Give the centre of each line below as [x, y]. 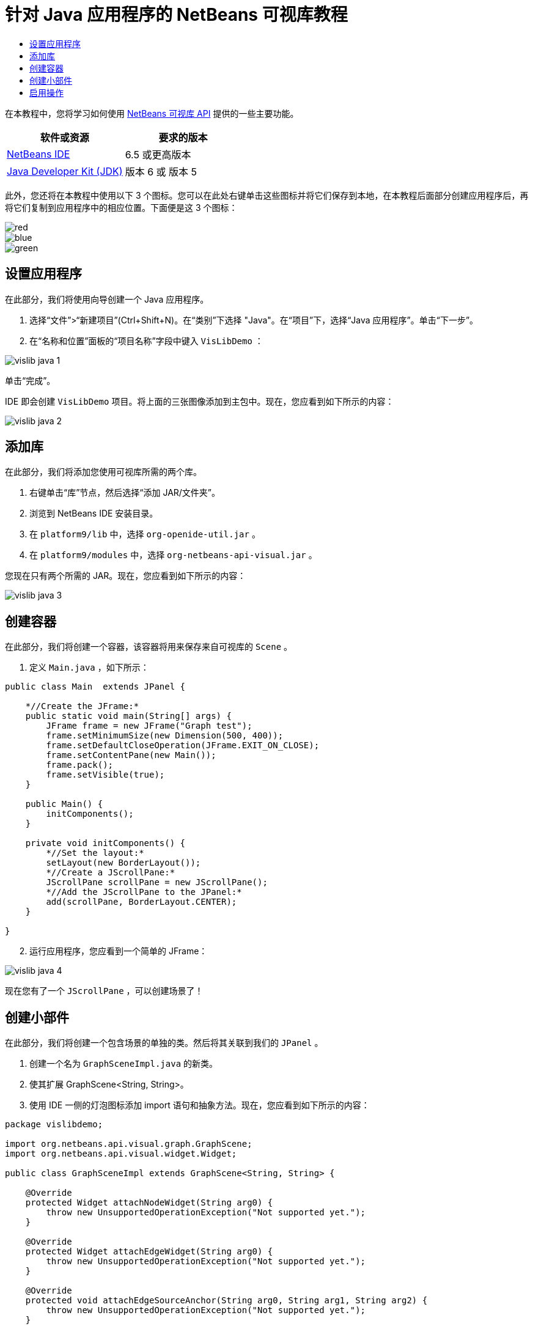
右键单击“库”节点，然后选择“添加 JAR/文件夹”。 [125, 493]
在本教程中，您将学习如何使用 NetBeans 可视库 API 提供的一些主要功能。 [152, 113]
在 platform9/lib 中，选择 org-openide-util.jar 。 [145, 534]
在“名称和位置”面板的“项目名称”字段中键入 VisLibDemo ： [146, 341]
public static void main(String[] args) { [128, 716]
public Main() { [64, 804]
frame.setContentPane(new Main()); [131, 755]
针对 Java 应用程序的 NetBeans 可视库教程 [176, 15]
